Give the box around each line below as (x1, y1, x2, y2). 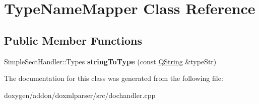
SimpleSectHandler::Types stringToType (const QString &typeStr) (4, 56, 217, 66)
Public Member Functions (4, 32, 142, 48)
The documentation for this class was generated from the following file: (4, 73, 223, 83)
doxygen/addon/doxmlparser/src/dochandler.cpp (4, 89, 156, 100)
